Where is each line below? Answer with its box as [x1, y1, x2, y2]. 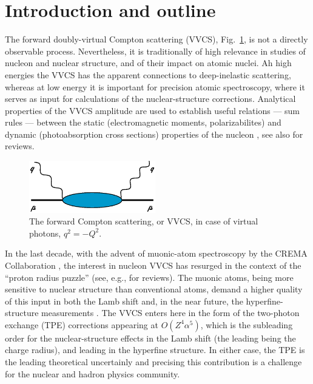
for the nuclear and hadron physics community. [5, 367, 180, 380]
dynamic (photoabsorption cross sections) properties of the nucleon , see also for [5, 127, 303, 140]
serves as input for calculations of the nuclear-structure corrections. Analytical [5, 92, 296, 105]
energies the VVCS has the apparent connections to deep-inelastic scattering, [5, 68, 291, 81]
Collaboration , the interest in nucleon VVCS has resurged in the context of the [5, 258, 301, 271]
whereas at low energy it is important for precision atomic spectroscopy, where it [5, 80, 305, 93]
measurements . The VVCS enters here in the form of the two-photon [41, 306, 300, 319]
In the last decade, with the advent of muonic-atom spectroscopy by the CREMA [5, 247, 308, 260]
